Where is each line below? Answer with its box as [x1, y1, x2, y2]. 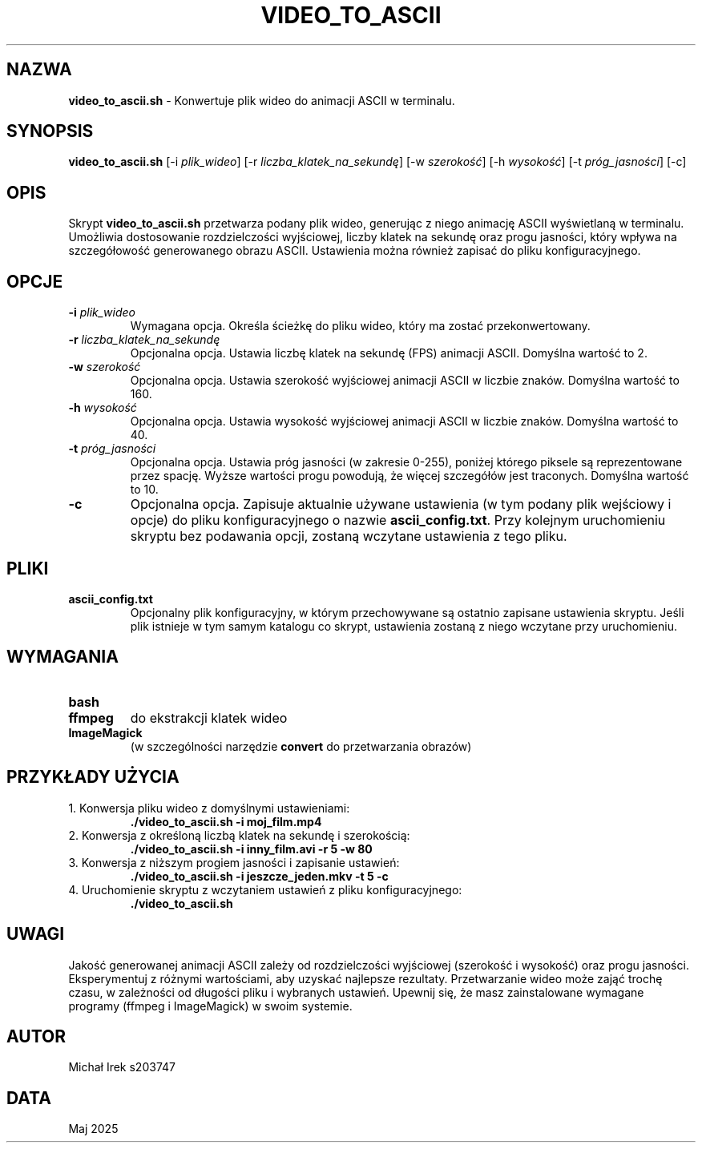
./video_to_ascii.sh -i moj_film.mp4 [130, 814, 322, 828]
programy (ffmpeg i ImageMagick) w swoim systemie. [68, 998, 353, 1013]
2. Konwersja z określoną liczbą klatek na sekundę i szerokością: [68, 828, 410, 842]
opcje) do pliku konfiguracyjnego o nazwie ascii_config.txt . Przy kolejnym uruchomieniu [130, 512, 666, 529]
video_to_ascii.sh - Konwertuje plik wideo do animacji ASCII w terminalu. [68, 93, 455, 107]
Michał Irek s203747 [68, 1060, 175, 1074]
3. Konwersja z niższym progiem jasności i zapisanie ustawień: [68, 855, 400, 869]
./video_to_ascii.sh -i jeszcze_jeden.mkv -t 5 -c [130, 869, 389, 883]
